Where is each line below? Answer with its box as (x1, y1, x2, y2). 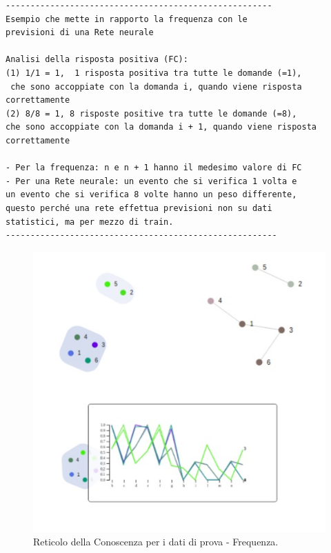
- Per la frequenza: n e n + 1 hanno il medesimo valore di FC (6, 163, 302, 173)
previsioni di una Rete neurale (6, 28, 154, 38)
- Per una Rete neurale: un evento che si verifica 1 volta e (6, 176, 297, 186)
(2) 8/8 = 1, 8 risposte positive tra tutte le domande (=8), (6, 108, 297, 119)
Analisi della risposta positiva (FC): (6, 54, 188, 65)
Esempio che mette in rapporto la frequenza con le (6, 14, 248, 24)
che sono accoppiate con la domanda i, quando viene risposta (10, 81, 302, 92)
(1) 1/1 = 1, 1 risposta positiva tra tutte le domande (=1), (6, 68, 302, 78)
